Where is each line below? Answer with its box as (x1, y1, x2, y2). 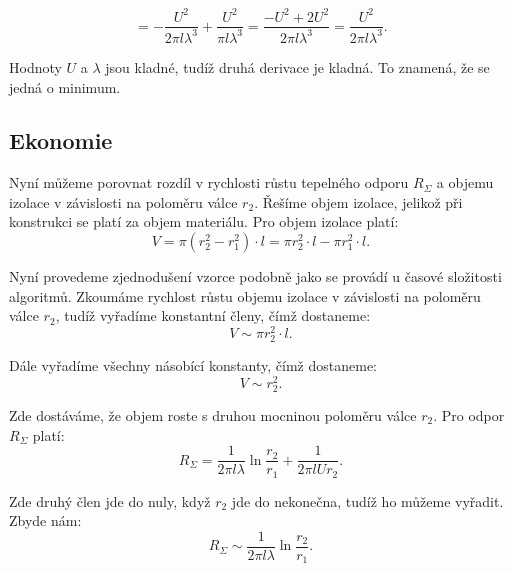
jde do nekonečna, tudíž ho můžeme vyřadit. (231, 490, 504, 511)
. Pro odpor (433, 404, 505, 425)
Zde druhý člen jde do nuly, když (9, 490, 211, 511)
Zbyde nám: (9, 510, 82, 531)
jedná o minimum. (9, 76, 121, 97)
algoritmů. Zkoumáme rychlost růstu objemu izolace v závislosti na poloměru (9, 285, 481, 306)
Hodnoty (9, 56, 62, 77)
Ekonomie (9, 125, 113, 156)
